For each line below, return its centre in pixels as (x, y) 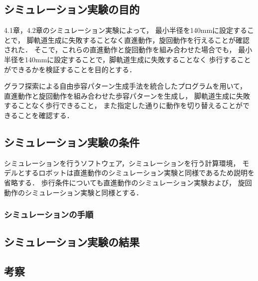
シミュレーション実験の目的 (72, 9)
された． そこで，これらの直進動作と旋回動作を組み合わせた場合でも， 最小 (128, 50)
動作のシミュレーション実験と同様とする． (74, 192)
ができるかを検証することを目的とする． (70, 69)
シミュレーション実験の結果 (72, 242)
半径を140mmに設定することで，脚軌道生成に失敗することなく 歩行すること (128, 59)
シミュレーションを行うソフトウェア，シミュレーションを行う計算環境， (122, 163)
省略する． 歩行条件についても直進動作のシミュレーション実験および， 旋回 (128, 182)
